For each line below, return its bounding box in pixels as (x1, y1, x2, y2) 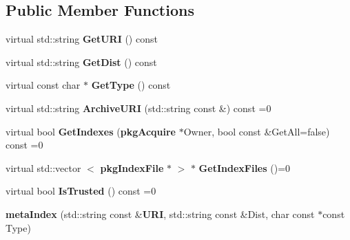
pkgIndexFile (100, 160, 164, 175)
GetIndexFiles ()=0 (198, 160, 291, 175)
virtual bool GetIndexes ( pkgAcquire (6, 124, 176, 138)
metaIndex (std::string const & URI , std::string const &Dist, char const (6, 206, 315, 221)
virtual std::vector (6, 160, 81, 175)
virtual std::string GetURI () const (6, 32, 158, 46)
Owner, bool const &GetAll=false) (183, 124, 330, 138)
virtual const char (6, 78, 81, 92)
